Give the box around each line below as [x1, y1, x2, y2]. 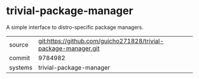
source [9, 40, 28, 48]
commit [9, 54, 30, 62]
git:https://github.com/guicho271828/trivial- [38, 37, 164, 45]
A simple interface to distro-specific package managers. [6, 24, 144, 31]
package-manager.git [38, 44, 99, 52]
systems [9, 63, 33, 71]
